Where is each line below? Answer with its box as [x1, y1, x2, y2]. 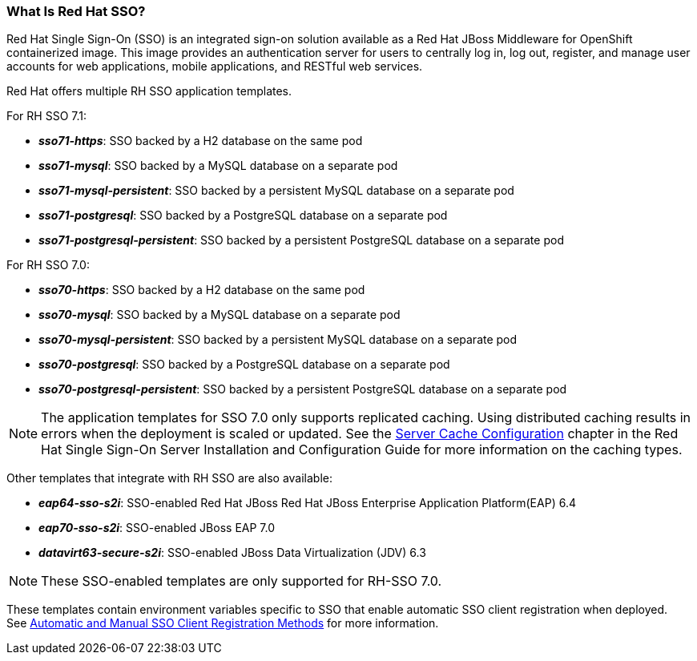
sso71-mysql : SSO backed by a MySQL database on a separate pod [38, 159, 398, 173]
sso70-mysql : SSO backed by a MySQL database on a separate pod [38, 308, 401, 322]
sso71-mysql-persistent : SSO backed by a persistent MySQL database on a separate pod [38, 183, 514, 198]
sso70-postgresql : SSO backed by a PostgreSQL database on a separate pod [38, 357, 450, 372]
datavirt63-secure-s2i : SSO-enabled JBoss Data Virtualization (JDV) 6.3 [38, 546, 426, 560]
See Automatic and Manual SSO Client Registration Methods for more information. [6, 616, 439, 631]
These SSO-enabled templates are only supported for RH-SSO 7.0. [41, 573, 442, 590]
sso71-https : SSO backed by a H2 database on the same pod [38, 134, 363, 148]
